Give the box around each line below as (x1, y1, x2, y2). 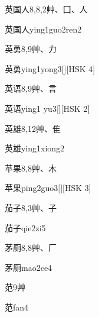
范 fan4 (5, 300, 29, 313)
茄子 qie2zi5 (5, 221, 46, 234)
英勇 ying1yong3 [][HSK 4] (5, 62, 95, 75)
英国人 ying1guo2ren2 (5, 22, 82, 35)
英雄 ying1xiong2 (5, 142, 65, 154)
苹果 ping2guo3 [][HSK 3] (5, 182, 91, 194)
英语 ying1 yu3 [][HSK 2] (5, 102, 90, 114)
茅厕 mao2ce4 (5, 261, 52, 273)
